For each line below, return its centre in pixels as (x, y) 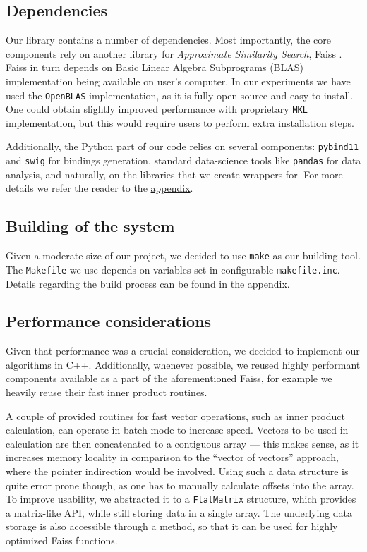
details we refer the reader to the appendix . (100, 188)
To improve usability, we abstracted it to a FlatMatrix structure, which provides (181, 499)
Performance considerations (109, 321)
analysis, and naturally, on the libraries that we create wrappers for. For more (174, 174)
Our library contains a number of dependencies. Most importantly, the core (168, 40)
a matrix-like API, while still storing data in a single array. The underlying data (179, 512)
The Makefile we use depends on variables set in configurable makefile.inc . (173, 269)
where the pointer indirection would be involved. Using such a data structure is (177, 471)
